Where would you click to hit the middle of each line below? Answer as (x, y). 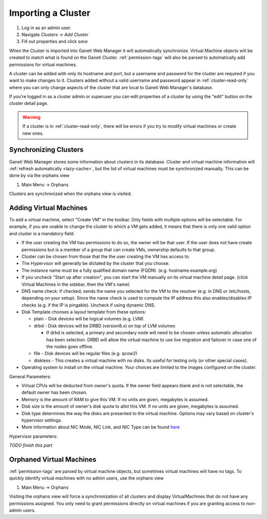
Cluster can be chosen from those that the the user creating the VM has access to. (106, 256)
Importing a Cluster (50, 13)
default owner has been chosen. (54, 392)
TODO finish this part (31, 445)
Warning (31, 117)
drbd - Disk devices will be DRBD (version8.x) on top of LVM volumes (105, 326)
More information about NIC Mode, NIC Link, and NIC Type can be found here (101, 427)
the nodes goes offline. (70, 347)
